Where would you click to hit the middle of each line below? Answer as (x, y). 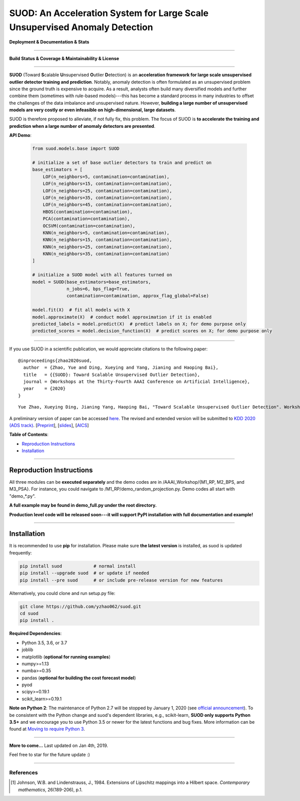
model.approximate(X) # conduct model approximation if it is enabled (122, 317)
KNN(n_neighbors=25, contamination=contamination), (107, 247)
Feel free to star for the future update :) (49, 755)
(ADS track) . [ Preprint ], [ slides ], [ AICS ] (49, 425)
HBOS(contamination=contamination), (87, 212)
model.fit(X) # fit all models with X (81, 310)
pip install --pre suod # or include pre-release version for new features (121, 580)
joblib (27, 650)
